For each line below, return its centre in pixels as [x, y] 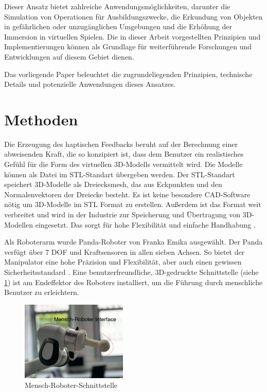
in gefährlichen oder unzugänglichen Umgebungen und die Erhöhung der [118, 26]
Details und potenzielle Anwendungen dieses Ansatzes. [90, 84]
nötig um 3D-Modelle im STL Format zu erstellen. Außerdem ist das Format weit [133, 204]
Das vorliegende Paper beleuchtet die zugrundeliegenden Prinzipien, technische [128, 74]
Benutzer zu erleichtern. [42, 292]
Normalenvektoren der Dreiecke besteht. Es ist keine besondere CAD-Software [127, 194]
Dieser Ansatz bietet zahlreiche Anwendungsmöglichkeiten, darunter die [117, 6]
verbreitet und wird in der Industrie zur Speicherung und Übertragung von [122, 214]
